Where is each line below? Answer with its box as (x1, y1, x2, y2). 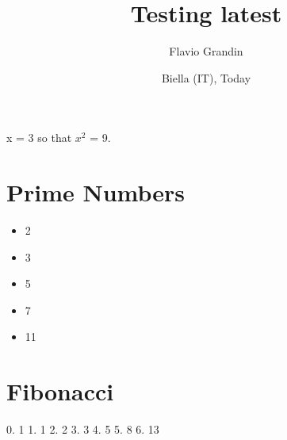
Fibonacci (6, 375, 114, 407)
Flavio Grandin (169, 43, 243, 59)
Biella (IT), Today (161, 69, 251, 86)
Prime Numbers (6, 176, 186, 209)
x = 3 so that (6, 129, 72, 146)
